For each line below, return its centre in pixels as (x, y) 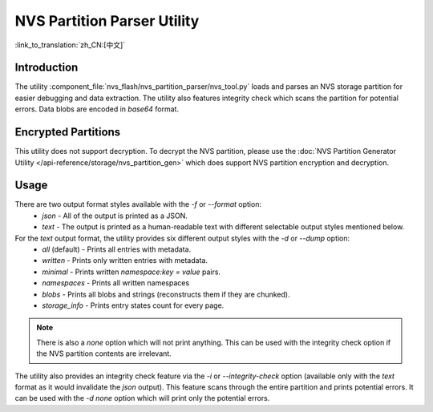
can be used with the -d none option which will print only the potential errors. (142, 398)
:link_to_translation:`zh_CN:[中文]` (70, 45)
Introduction (47, 68)
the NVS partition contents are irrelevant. (104, 353)
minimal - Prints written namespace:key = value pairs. (131, 272)
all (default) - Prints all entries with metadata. (117, 249)
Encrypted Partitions (68, 132)
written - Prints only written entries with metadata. (125, 261)
